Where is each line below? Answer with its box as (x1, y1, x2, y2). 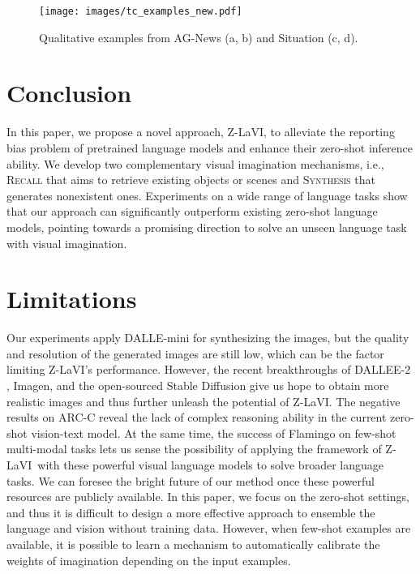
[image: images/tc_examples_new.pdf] (39, 6, 242, 17)
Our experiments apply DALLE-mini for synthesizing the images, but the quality (6, 329, 409, 346)
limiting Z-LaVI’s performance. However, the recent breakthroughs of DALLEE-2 (6, 361, 411, 378)
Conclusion (6, 76, 132, 109)
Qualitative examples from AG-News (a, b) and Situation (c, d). (39, 28, 358, 45)
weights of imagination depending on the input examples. (6, 551, 291, 568)
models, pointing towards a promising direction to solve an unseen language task (6, 218, 407, 235)
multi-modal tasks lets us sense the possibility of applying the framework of (6, 440, 382, 457)
